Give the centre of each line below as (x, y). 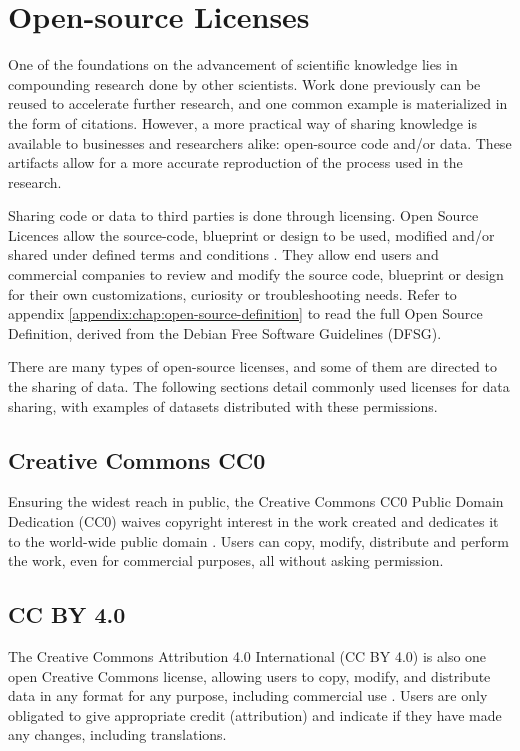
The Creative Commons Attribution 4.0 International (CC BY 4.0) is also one (247, 656)
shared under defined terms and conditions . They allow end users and (223, 254)
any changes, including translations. (117, 734)
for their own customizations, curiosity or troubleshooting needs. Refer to (232, 293)
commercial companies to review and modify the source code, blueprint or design (256, 274)
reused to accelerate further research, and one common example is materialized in (258, 103)
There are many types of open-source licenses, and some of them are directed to (252, 366)
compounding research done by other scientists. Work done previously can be (244, 83)
